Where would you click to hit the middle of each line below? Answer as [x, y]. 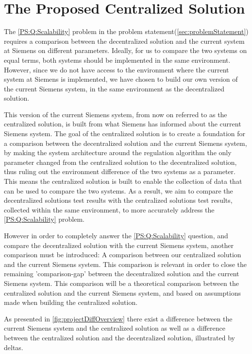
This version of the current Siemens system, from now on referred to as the [116, 114]
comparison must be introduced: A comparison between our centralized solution [123, 255]
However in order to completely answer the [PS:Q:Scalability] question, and [116, 235]
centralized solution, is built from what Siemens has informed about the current [123, 124]
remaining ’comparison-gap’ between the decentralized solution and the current [122, 274]
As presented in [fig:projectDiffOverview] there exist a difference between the [118, 318]
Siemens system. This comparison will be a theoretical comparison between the [121, 283]
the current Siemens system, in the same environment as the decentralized [114, 88]
